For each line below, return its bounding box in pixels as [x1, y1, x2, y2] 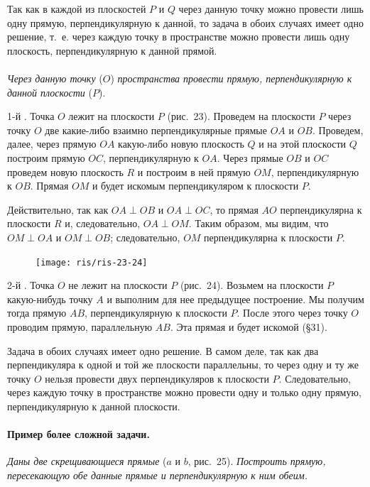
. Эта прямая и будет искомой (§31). [170, 319, 327, 334]
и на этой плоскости [259, 136, 347, 151]
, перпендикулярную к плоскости [85, 305, 227, 320]
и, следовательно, [65, 216, 141, 231]
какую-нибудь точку [7, 291, 93, 306]
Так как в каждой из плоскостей [7, 1, 146, 16]
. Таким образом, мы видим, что [188, 216, 329, 231]
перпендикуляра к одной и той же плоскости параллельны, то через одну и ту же [7, 357, 359, 372]
